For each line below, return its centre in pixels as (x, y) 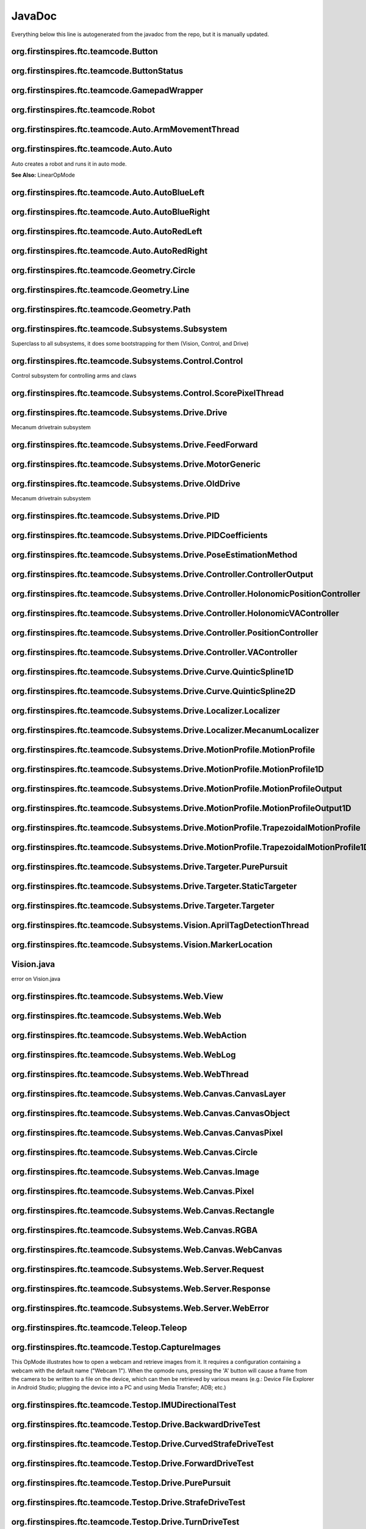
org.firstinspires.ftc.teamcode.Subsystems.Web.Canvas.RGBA (135, 1230)
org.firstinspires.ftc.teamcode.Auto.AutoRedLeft (107, 231)
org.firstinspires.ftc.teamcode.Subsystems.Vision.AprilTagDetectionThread (160, 925)
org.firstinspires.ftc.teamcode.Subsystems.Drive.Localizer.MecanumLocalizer (165, 730)
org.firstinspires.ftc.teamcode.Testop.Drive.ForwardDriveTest (133, 1464)
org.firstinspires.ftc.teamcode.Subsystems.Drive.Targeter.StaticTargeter (154, 886)
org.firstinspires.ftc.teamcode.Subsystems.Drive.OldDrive (126, 483)
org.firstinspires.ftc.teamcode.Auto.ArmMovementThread (125, 129)
